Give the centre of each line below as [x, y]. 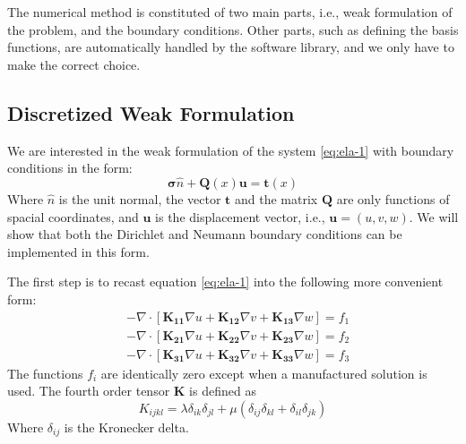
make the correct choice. [74, 64]
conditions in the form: [70, 168]
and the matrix [276, 198]
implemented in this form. [78, 251]
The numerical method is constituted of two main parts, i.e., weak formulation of [230, 12]
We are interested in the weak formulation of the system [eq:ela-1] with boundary [231, 150]
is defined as [223, 391]
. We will [434, 216]
